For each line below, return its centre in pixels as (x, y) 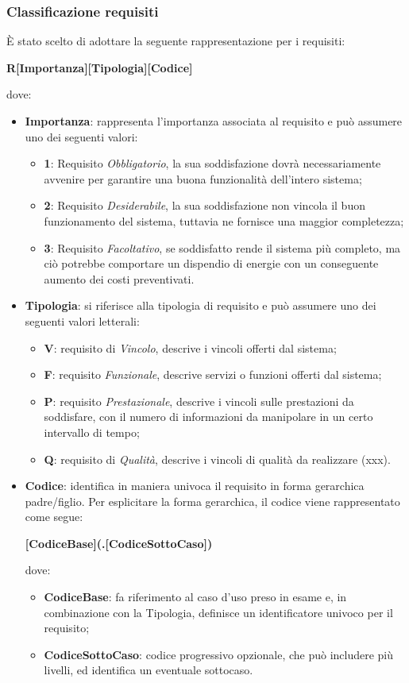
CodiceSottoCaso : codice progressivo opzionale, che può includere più (219, 654)
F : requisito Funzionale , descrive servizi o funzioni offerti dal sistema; (213, 374)
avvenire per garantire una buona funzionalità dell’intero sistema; (203, 178)
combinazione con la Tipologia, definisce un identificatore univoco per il (218, 612)
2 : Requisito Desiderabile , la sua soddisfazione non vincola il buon (204, 205)
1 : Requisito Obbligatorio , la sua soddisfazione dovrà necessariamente (212, 163)
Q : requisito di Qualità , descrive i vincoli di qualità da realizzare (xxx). (217, 459)
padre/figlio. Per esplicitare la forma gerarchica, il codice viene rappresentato (212, 501)
